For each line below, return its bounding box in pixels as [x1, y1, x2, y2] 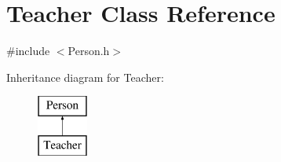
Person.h [68, 42, 110, 59]
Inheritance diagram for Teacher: [6, 68, 164, 85]
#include [6, 42, 50, 59]
